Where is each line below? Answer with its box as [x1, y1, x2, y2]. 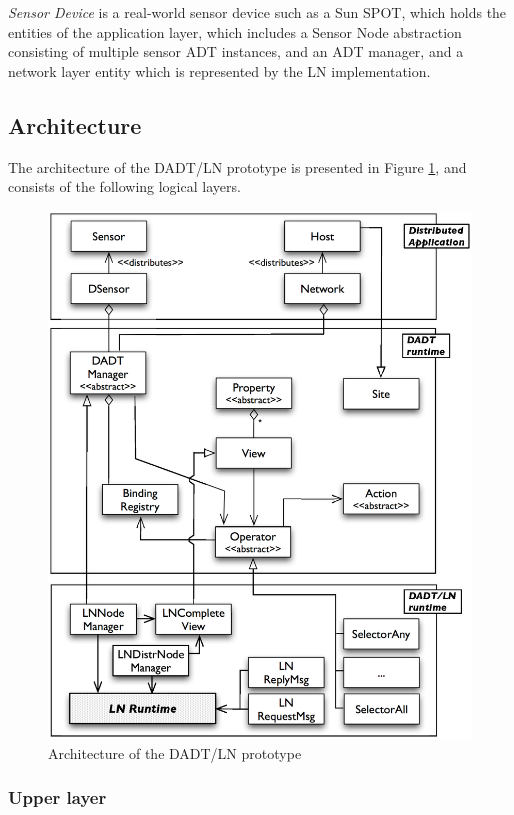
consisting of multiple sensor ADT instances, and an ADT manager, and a [8, 41, 464, 62]
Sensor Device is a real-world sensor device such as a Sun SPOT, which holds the [8, 2, 507, 22]
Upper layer [8, 785, 107, 810]
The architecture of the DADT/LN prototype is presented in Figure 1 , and [8, 156, 467, 177]
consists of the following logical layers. [8, 176, 241, 197]
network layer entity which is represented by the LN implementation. [8, 60, 431, 81]
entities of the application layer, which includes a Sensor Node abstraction [8, 21, 462, 42]
